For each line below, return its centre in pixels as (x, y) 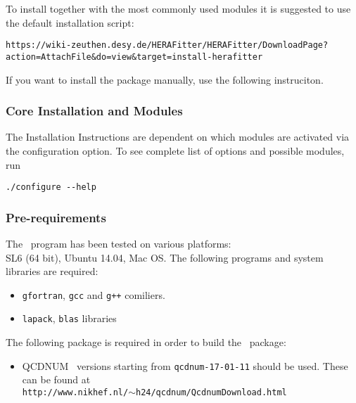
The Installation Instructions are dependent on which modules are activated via (178, 137)
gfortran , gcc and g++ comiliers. (94, 294)
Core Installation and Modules (94, 111)
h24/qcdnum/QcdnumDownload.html (211, 392)
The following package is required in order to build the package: (146, 342)
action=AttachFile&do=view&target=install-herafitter (134, 57)
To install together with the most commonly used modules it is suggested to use (178, 8)
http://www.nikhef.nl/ (75, 392)
